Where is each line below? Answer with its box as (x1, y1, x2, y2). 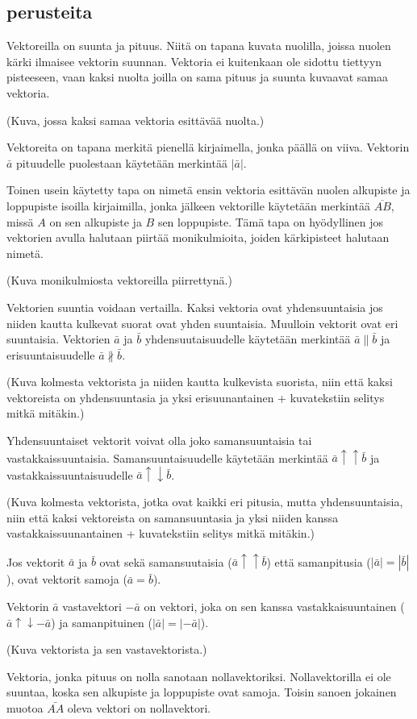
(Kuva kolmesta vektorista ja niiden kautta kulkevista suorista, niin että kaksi (6, 373, 393, 390)
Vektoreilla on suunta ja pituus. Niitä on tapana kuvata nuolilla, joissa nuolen (6, 37, 391, 54)
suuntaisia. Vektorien (6, 330, 111, 347)
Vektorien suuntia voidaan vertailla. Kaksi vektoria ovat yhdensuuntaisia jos (6, 298, 383, 315)
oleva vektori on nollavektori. (67, 700, 211, 717)
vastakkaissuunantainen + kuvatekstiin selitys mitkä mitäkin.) (6, 525, 315, 542)
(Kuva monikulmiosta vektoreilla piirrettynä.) (6, 272, 232, 289)
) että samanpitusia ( (266, 553, 371, 570)
